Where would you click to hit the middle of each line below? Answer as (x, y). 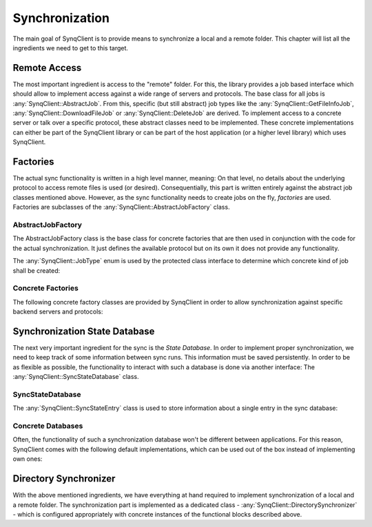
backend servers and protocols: (58, 312)
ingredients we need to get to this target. (71, 48)
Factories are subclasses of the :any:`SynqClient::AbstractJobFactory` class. (121, 207)
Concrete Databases (48, 426)
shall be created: (37, 270)
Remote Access (47, 68)
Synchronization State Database (84, 331)
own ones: (28, 459)
